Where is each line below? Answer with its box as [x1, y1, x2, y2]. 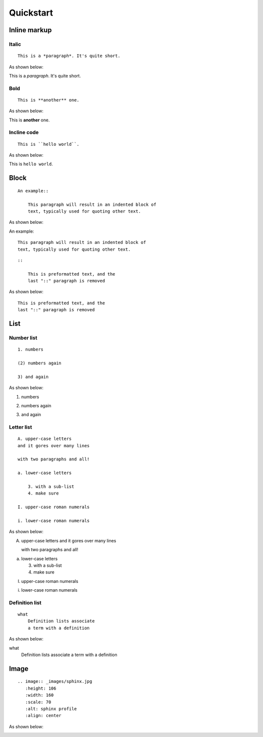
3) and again [18, 374, 49, 379]
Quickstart [9, 7, 54, 18]
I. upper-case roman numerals [18, 504, 90, 510]
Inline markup [9, 26, 52, 34]
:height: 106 [25, 685, 56, 691]
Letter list [9, 424, 32, 431]
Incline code [9, 129, 39, 136]
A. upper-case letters [18, 436, 72, 441]
